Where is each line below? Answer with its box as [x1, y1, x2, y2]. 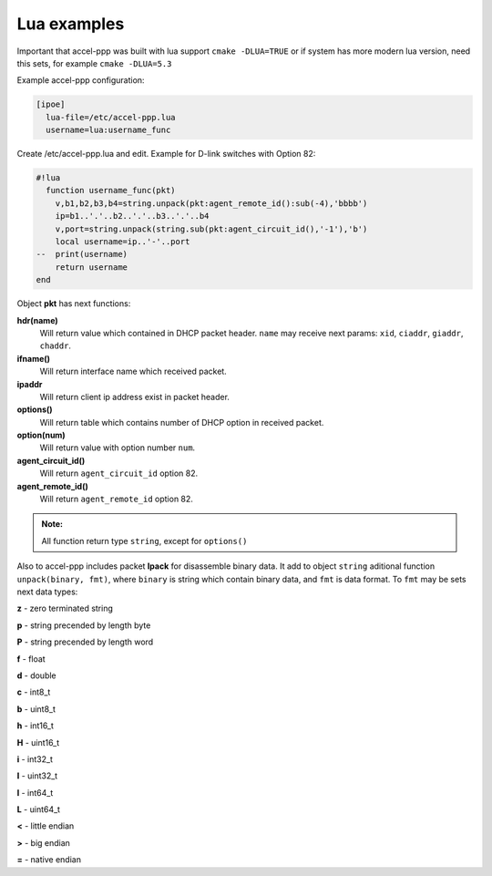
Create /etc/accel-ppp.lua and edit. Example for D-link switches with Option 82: [16, 149, 316, 160]
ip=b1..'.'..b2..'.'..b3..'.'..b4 [55, 211, 210, 222]
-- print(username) [36, 249, 128, 260]
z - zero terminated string [16, 603, 114, 614]
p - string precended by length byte [16, 620, 151, 631]
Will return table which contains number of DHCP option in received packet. [39, 417, 324, 428]
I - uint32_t [16, 770, 58, 781]
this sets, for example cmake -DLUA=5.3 [16, 57, 172, 68]
